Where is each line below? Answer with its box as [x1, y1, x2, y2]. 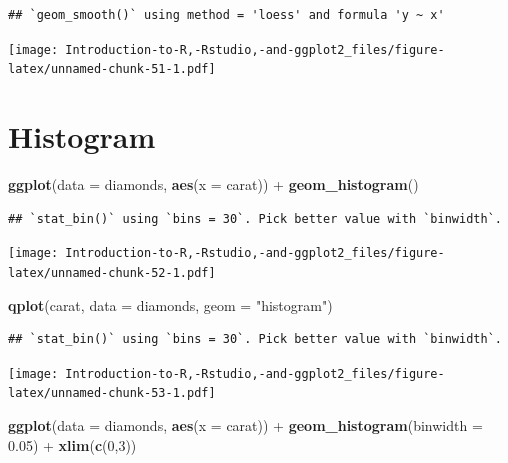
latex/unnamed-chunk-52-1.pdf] [8, 265, 216, 280]
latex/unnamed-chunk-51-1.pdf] [8, 62, 216, 77]
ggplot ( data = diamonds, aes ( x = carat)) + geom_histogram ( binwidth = [8, 415, 483, 436]
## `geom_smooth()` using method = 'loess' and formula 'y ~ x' [8, 8, 445, 22]
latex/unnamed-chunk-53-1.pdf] [8, 386, 216, 401]
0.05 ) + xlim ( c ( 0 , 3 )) [8, 434, 137, 455]
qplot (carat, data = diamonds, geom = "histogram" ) [8, 294, 333, 315]
